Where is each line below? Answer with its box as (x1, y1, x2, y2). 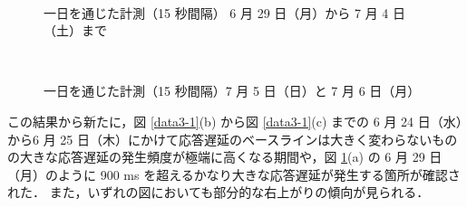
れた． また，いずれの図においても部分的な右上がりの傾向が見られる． (7, 183, 430, 202)
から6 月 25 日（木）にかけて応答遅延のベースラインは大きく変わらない (7, 129, 433, 148)
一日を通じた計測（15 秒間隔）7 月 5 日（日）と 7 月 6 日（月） (44, 81, 421, 100)
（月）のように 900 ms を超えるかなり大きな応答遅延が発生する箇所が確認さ (7, 165, 461, 183)
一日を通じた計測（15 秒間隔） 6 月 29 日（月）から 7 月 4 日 (44, 3, 405, 22)
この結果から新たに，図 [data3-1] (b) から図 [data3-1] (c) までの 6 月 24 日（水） (7, 111, 462, 130)
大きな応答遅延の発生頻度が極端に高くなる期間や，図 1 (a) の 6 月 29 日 (19, 147, 443, 166)
